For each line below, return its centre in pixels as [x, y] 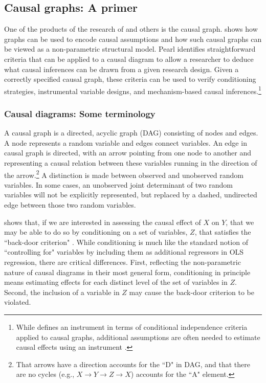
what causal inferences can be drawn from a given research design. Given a [121, 69]
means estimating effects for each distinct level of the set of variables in [116, 282]
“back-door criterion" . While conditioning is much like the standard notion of [126, 242]
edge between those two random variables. [70, 205]
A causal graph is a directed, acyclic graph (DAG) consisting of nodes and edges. [131, 133]
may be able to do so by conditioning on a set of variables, [96, 232]
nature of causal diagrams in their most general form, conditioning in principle [127, 272]
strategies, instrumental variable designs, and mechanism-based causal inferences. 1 [133, 90]
